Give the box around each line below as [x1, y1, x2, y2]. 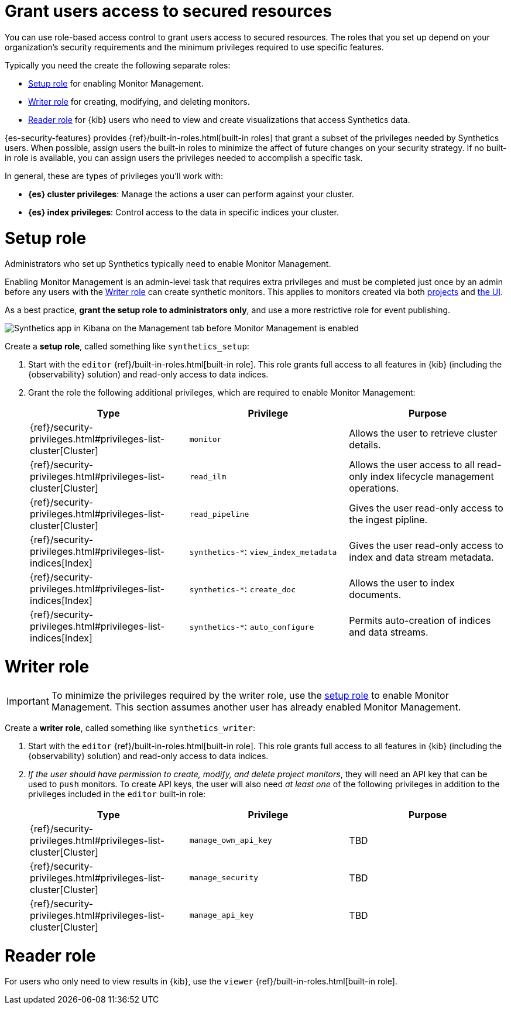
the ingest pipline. [349, 514, 428, 526]
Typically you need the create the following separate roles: [5, 60, 231, 70]
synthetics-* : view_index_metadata [189, 545, 337, 558]
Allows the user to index [349, 577, 455, 589]
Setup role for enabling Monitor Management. [28, 78, 204, 88]
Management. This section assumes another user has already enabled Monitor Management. [51, 701, 461, 713]
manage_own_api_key [189, 836, 272, 845]
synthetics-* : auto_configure [189, 620, 314, 633]
